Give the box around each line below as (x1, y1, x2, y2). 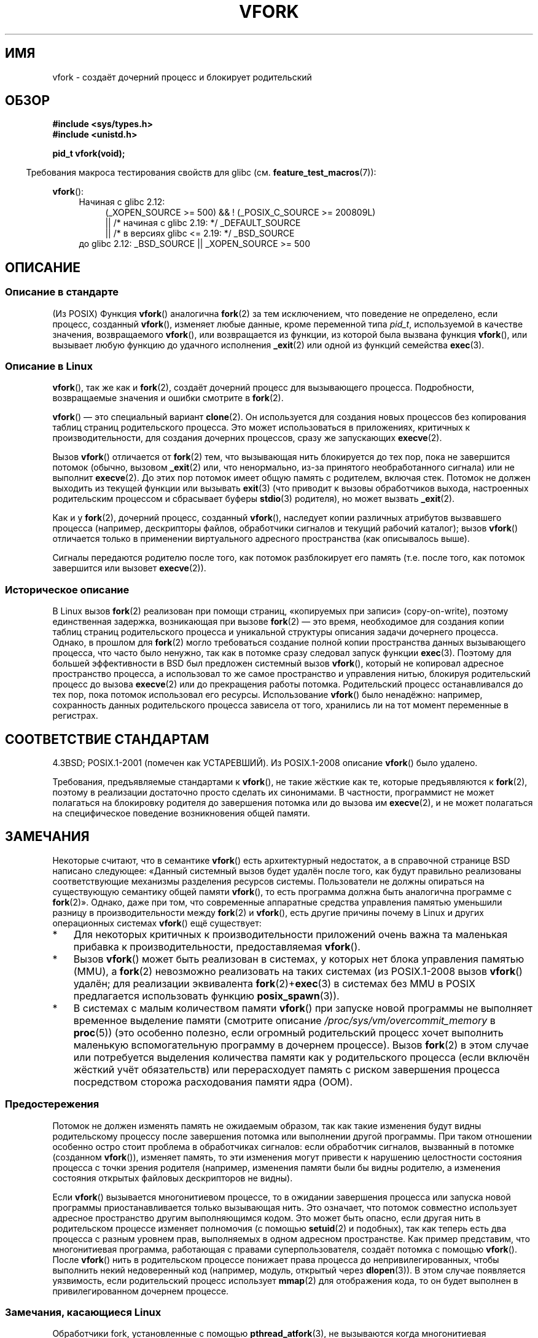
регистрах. (52, 710, 98, 721)
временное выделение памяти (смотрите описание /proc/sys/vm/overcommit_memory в (73, 1014, 496, 1027)
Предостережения (5, 1098, 99, 1111)
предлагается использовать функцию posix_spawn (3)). (73, 989, 340, 1002)
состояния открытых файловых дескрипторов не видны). (52, 1172, 293, 1183)
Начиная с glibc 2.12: (79, 197, 165, 208)
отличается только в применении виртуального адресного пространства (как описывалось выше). (52, 533, 470, 544)
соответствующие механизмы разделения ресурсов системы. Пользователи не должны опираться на (52, 875, 485, 886)
